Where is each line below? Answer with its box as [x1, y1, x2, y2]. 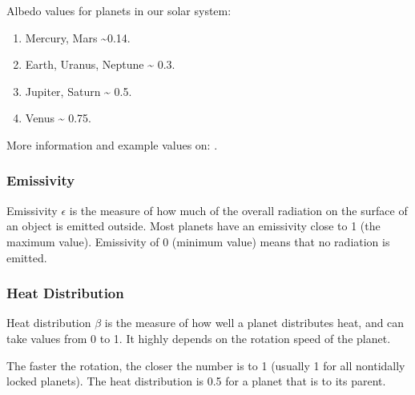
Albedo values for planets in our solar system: [6, 2, 232, 18]
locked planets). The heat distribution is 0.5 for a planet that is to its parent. [6, 373, 386, 389]
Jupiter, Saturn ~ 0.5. [25, 82, 132, 99]
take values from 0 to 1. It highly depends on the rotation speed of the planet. [6, 329, 391, 346]
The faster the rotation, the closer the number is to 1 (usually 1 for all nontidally [6, 357, 405, 373]
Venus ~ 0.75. [25, 110, 91, 126]
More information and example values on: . [6, 136, 218, 153]
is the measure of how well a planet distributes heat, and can [104, 314, 405, 331]
